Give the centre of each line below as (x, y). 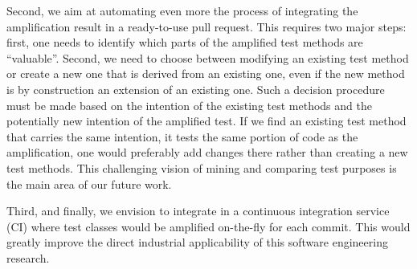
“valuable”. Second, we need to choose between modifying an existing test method (208, 57)
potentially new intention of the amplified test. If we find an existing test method (206, 121)
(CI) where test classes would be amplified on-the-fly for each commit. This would (208, 226)
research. (28, 257)
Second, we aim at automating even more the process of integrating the (182, 10)
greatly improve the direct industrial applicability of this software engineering (197, 242)
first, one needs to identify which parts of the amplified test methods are (185, 42)
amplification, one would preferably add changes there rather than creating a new (207, 152)
